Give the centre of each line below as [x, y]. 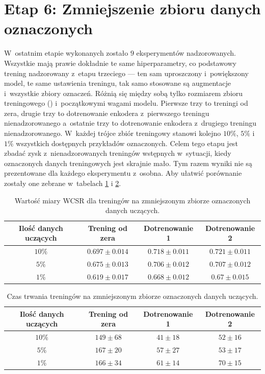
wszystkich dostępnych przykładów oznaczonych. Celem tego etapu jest [127, 143]
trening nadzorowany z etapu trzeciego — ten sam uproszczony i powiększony [126, 73]
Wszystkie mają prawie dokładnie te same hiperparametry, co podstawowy [120, 63]
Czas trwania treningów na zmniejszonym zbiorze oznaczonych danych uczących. [132, 296]
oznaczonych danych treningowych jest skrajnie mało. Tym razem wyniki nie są [128, 163]
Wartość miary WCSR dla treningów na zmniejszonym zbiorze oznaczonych [132, 200]
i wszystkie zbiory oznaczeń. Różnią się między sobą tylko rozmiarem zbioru [124, 93]
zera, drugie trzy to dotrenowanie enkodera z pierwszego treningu [107, 113]
